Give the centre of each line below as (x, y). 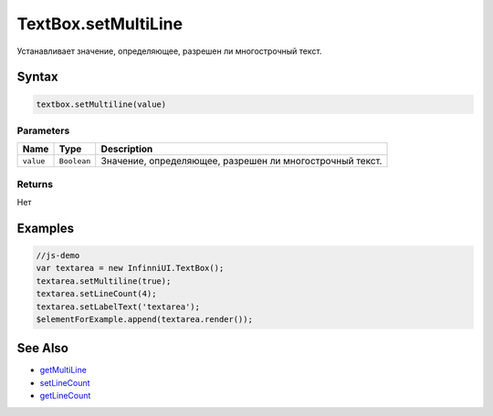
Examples (46, 228)
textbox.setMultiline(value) (101, 104)
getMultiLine (63, 370)
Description (127, 149)
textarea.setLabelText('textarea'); (118, 307)
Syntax (37, 77)
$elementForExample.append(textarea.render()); (144, 319)
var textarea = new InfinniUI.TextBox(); (130, 268)
